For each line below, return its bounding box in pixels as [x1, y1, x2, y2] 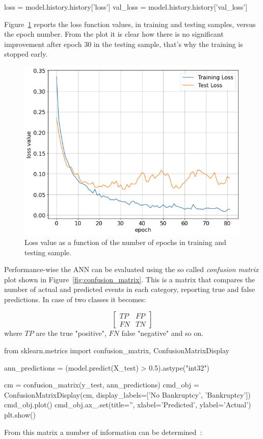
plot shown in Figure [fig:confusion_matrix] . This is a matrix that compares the [4, 274, 255, 284]
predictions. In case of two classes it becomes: [4, 294, 146, 304]
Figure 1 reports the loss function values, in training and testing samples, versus [4, 18, 256, 29]
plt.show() [4, 409, 36, 420]
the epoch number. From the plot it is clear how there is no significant [4, 29, 224, 39]
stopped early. [4, 48, 48, 59]
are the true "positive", [36, 328, 107, 338]
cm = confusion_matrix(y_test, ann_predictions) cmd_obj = [4, 379, 199, 390]
